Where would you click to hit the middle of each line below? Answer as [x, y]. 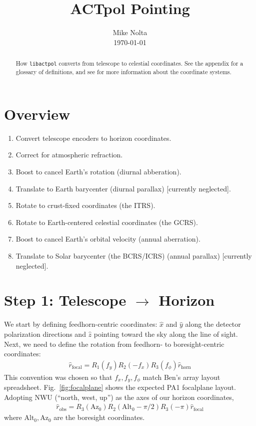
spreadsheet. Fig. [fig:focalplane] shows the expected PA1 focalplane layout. [120, 387]
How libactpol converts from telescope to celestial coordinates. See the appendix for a [129, 63]
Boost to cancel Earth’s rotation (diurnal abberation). [98, 172]
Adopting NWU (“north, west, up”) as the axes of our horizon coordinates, [119, 397]
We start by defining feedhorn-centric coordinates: [81, 324]
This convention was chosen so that [58, 377]
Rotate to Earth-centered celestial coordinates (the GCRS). [107, 222]
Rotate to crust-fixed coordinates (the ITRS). [85, 205]
